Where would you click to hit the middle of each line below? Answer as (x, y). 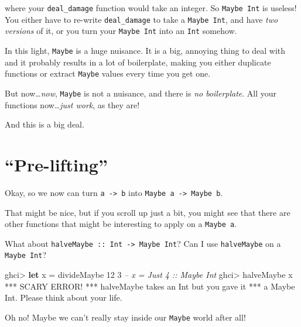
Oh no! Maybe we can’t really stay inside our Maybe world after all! (125, 317)
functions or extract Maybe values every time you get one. (108, 73)
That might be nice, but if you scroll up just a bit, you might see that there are (148, 212)
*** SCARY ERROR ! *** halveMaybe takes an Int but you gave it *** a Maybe (150, 286)
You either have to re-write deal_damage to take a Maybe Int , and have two (141, 19)
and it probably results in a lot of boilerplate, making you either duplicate (138, 62)
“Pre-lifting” (56, 164)
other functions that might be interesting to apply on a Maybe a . (121, 224)
